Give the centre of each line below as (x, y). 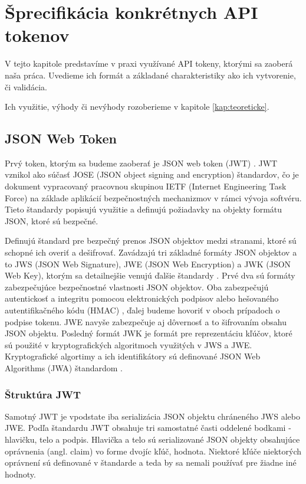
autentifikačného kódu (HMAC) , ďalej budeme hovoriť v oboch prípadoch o (142, 310)
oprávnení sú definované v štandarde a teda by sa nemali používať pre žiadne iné (151, 462)
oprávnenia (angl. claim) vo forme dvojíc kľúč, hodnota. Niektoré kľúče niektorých (153, 451)
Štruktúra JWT (43, 394)
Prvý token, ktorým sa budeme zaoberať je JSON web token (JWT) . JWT (141, 163)
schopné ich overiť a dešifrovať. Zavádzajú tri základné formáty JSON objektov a (151, 252)
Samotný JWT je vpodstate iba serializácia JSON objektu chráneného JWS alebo (152, 416)
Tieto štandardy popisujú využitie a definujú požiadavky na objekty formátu (144, 209)
